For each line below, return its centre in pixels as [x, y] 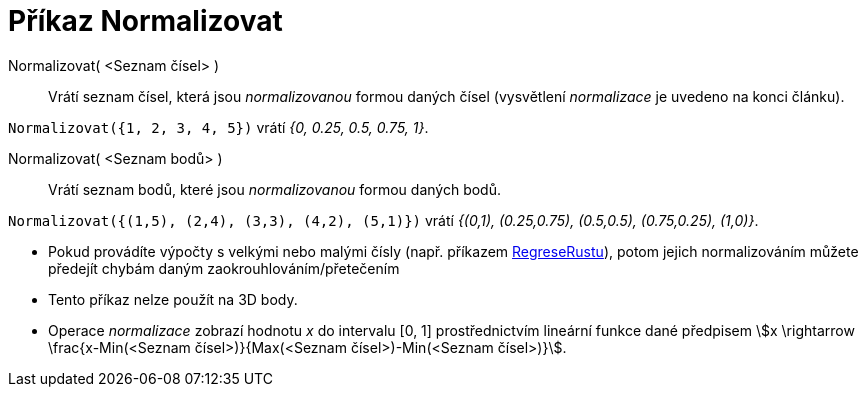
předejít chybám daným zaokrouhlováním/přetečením [224, 268]
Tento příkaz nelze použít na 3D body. [173, 299]
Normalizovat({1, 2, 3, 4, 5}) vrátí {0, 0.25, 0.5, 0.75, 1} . [218, 127]
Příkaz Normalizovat [145, 21]
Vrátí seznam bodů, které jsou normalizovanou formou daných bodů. [274, 189]
